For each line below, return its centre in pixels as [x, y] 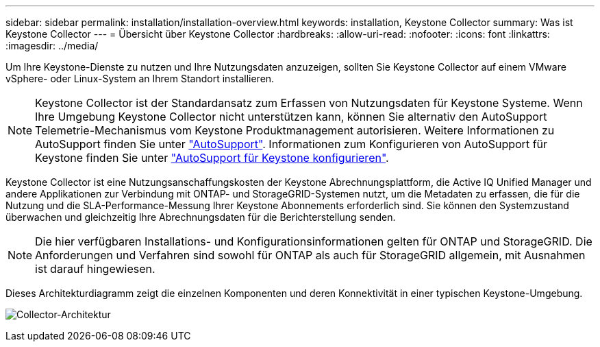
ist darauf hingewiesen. [95, 269]
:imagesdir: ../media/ [52, 46]
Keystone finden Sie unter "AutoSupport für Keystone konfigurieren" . [212, 158]
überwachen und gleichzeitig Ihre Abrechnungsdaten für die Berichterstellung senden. [201, 217]
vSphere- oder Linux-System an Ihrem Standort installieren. [140, 79]
